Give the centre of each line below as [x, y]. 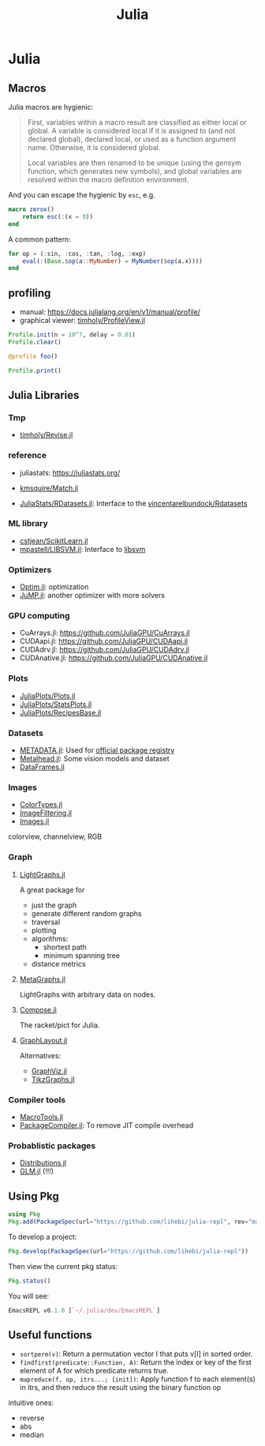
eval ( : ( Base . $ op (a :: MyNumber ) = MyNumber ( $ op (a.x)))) [112, 261]
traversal [46, 922]
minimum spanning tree [82, 955]
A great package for [52, 889]
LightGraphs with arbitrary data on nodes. [88, 994]
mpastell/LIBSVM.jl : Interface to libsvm [82, 549]
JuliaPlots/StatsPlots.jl [56, 704]
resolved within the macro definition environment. [108, 180]
